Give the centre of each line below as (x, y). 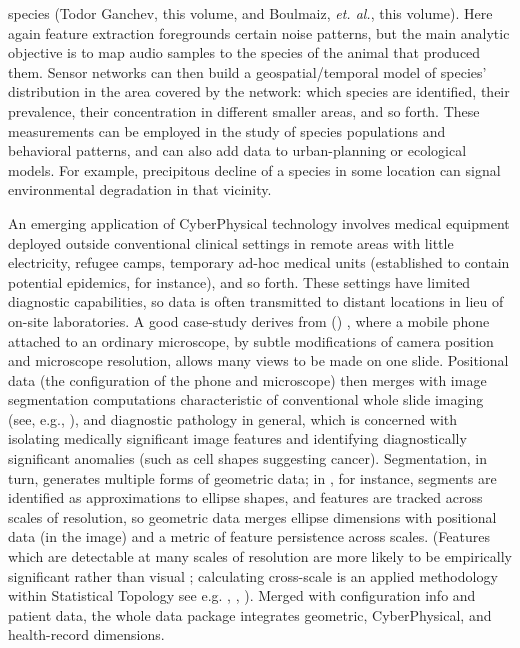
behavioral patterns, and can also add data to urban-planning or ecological (237, 150)
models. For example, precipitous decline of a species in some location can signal (254, 169)
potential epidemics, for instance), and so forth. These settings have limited (239, 281)
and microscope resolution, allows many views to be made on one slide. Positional (258, 360)
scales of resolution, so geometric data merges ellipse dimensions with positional (252, 516)
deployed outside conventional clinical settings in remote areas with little (231, 242)
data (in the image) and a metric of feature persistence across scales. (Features (249, 536)
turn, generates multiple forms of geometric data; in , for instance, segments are (252, 477)
